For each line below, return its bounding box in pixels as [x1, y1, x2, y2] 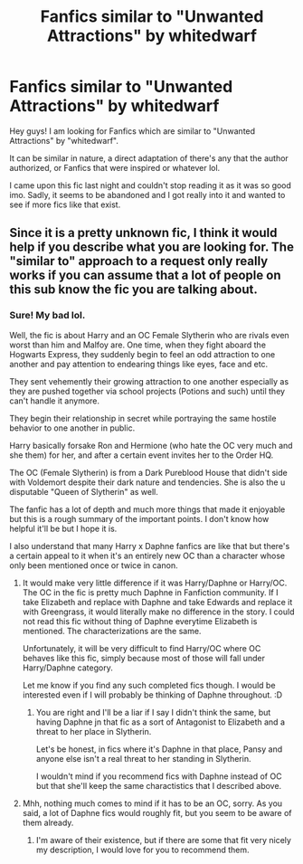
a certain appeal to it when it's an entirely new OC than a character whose [9, 550, 286, 561]
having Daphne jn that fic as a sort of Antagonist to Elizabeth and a [35, 717, 285, 727]
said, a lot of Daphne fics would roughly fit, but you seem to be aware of [22, 807, 292, 818]
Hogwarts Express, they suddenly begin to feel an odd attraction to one [9, 348, 276, 359]
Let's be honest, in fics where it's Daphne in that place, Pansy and [35, 744, 283, 755]
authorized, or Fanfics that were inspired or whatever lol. [9, 162, 221, 173]
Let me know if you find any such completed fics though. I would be [22, 679, 276, 690]
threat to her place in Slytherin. [35, 726, 152, 736]
